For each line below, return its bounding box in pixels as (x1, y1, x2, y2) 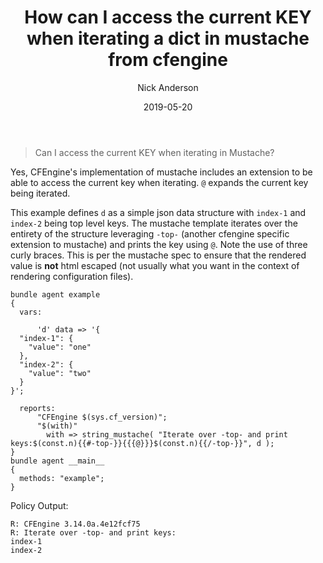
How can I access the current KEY (24, 6, 312, 29)
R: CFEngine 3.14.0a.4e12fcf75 (10, 519, 141, 529)
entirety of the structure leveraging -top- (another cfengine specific (10, 227, 290, 240)
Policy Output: (10, 499, 69, 511)
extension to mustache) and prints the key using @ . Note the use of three (10, 238, 308, 250)
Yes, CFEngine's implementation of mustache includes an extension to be (10, 166, 313, 178)
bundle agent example (10, 289, 101, 300)
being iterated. (10, 187, 71, 199)
